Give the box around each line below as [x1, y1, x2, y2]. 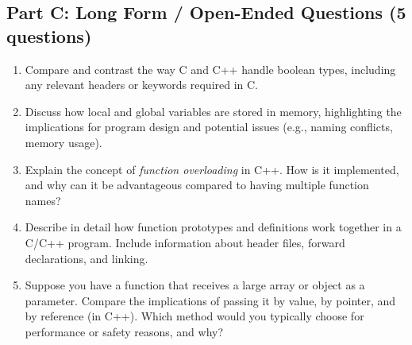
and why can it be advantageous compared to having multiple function [25, 176, 369, 193]
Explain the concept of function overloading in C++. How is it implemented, [25, 161, 399, 177]
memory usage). [25, 134, 102, 150]
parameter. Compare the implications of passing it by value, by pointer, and [25, 292, 396, 308]
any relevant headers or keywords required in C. [25, 76, 259, 93]
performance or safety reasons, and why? [25, 323, 224, 339]
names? [25, 192, 61, 208]
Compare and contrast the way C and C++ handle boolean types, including [25, 60, 396, 77]
